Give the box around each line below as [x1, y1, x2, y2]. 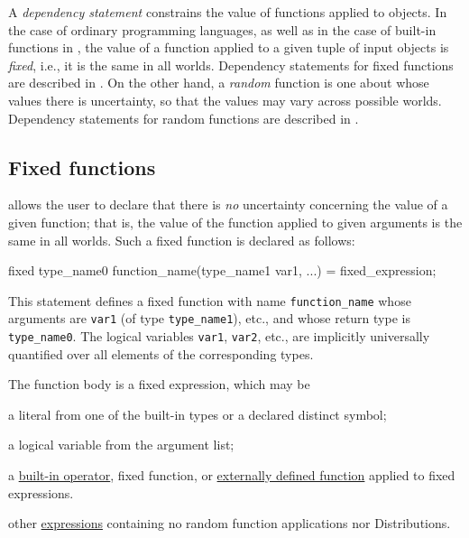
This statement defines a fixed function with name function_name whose [8, 291, 411, 310]
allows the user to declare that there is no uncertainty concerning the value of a [8, 195, 448, 214]
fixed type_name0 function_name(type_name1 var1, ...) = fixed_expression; [8, 261, 437, 280]
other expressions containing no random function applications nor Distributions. [8, 514, 451, 533]
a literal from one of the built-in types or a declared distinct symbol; [8, 404, 387, 423]
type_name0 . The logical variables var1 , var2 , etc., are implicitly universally [8, 327, 430, 346]
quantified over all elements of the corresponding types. [8, 344, 314, 363]
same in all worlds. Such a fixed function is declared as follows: [8, 230, 355, 249]
